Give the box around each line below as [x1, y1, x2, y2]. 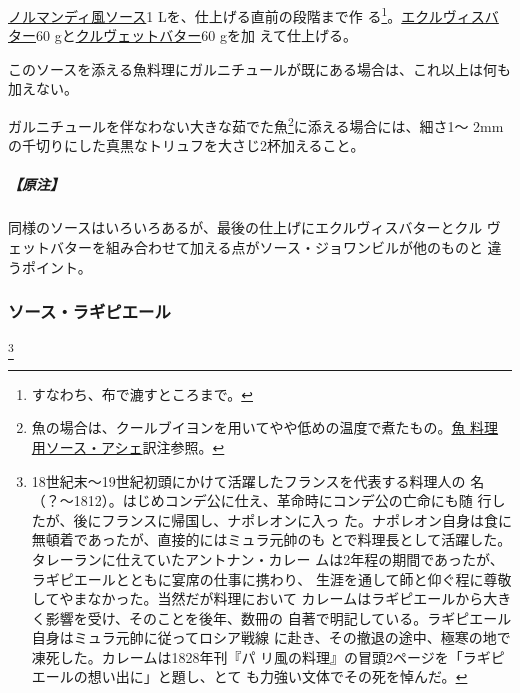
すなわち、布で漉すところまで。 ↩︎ [31, 383, 253, 404]
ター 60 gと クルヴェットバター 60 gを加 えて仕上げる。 [8, 25, 357, 46]
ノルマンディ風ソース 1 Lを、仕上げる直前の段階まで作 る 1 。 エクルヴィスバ [8, 3, 499, 26]
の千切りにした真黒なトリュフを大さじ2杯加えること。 [8, 135, 365, 156]
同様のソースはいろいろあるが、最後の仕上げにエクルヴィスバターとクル [8, 217, 483, 238]
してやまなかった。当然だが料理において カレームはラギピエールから [31, 588, 484, 609]
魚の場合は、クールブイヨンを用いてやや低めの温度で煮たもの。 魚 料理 [31, 417, 499, 438]
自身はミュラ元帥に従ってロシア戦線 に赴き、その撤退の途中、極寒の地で [31, 627, 511, 648]
